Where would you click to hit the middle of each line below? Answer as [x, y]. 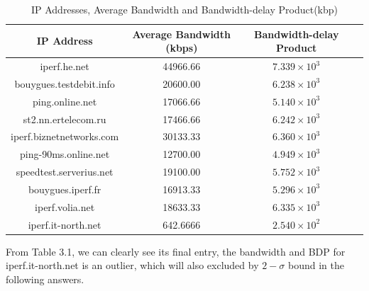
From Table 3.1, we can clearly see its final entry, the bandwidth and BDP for [176, 251]
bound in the [316, 265]
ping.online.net [65, 101]
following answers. [45, 279]
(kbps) [182, 48]
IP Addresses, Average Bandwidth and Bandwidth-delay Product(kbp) [184, 9]
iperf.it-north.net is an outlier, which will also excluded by [132, 265]
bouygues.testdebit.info [65, 83]
